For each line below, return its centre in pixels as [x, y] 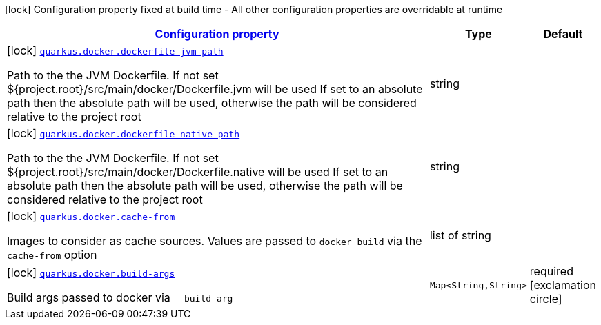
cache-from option [52, 255]
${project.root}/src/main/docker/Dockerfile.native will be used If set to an [198, 172]
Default [563, 34]
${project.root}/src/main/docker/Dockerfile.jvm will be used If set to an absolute [215, 89]
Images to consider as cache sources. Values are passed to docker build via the [215, 241]
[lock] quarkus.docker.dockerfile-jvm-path [115, 50]
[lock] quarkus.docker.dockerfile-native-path [124, 133]
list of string [460, 235]
